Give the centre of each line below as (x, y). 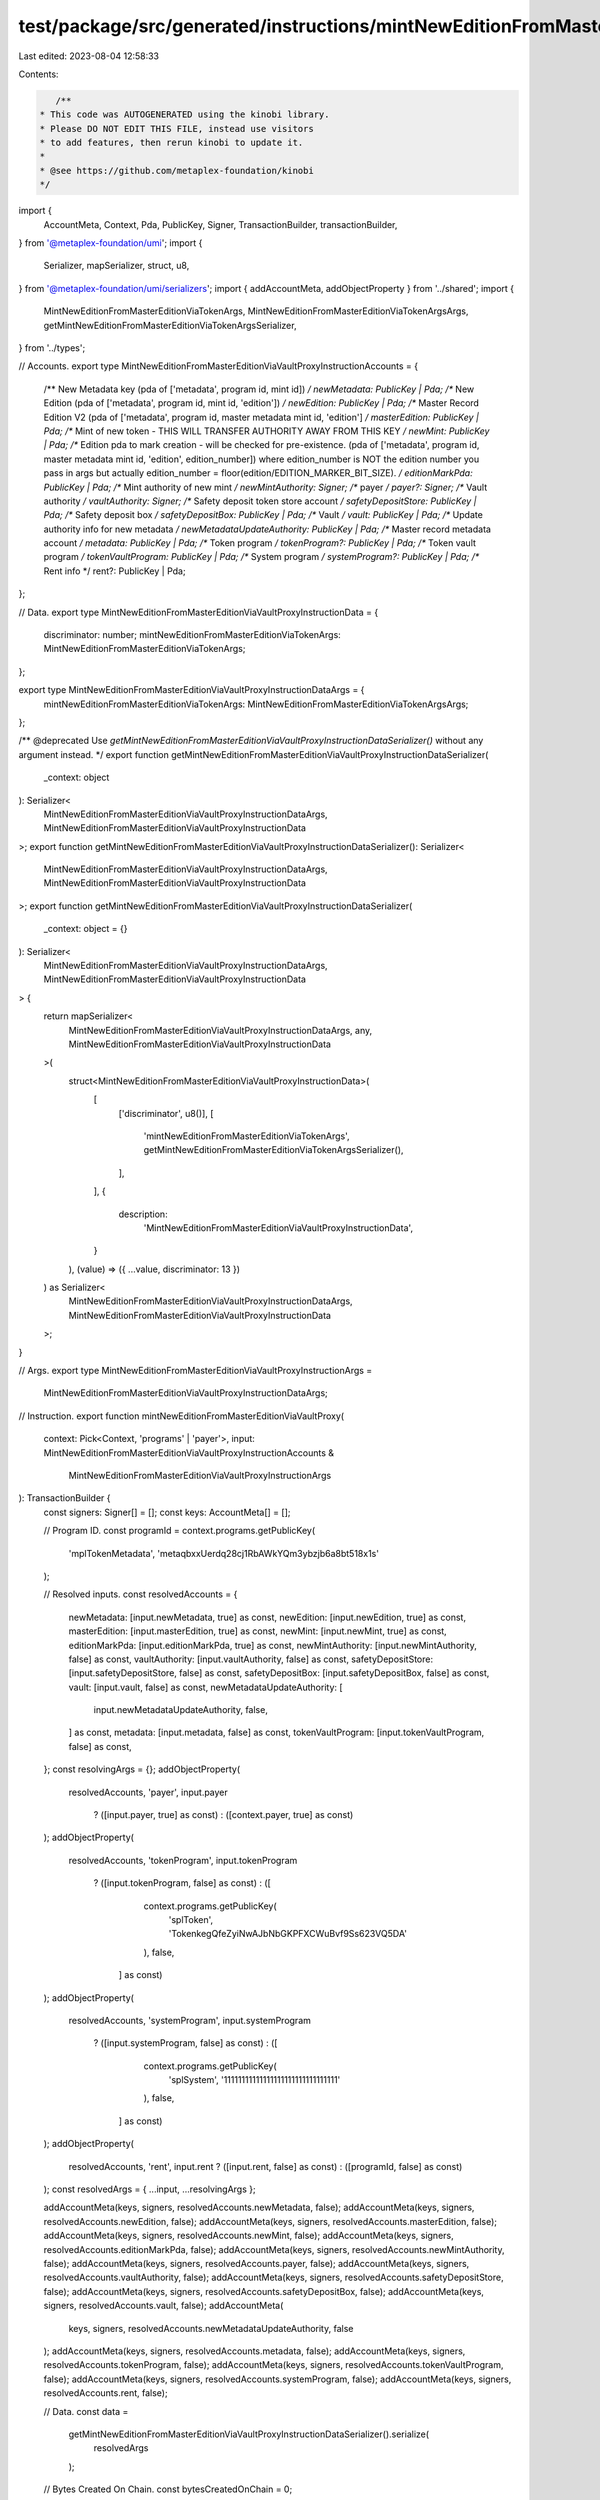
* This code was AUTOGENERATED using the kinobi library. (184, 114)
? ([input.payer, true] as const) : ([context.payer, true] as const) (223, 1815)
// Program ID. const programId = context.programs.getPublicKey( (179, 1531)
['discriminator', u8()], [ (166, 1113)
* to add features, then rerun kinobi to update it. (171, 143)
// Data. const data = (86, 2411)
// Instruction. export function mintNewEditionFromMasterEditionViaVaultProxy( (181, 1416)
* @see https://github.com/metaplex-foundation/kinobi (176, 170)
